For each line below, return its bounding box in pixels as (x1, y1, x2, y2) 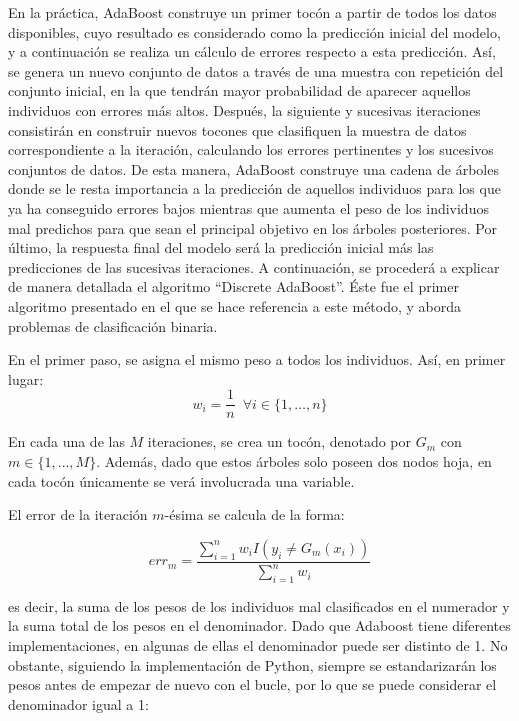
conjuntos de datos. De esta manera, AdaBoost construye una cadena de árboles (8, 158, 499, 179)
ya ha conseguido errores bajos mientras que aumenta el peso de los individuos (8, 197, 489, 218)
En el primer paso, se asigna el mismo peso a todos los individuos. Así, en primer (8, 349, 506, 370)
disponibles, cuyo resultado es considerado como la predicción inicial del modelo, (8, 21, 501, 42)
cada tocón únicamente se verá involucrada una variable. (8, 470, 355, 491)
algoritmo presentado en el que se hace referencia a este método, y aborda (8, 295, 462, 316)
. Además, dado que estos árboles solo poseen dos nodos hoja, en (96, 450, 492, 471)
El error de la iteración (8, 504, 148, 525)
